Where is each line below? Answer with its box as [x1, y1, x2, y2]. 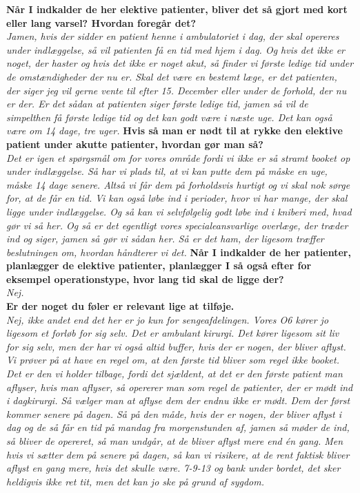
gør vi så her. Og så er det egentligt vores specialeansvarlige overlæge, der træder [6, 218, 348, 232]
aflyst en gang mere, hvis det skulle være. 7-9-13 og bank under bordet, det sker [6, 461, 341, 475]
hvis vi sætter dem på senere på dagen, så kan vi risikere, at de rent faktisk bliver [6, 447, 350, 461]
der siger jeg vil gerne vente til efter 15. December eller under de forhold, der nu [6, 83, 347, 97]
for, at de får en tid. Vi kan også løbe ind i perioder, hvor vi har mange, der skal [6, 191, 348, 205]
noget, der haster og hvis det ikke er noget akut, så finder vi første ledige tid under [6, 56, 354, 70]
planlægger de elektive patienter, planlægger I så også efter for [6, 258, 312, 273]
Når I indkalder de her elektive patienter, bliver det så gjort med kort [6, 2, 348, 16]
